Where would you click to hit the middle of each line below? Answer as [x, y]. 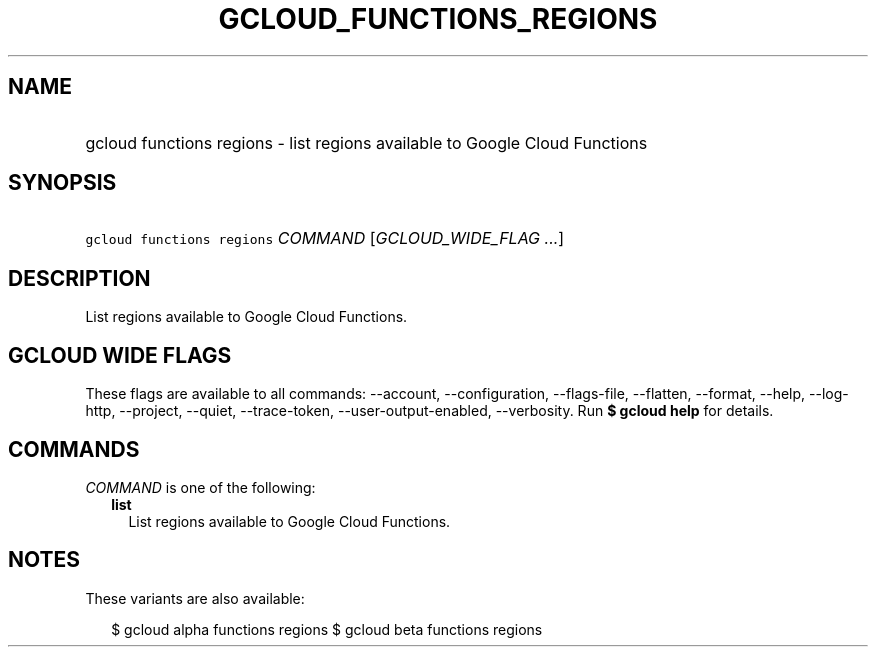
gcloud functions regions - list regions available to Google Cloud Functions [366, 142]
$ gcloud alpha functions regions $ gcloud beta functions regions [327, 629]
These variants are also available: [195, 598]
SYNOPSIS [62, 183]
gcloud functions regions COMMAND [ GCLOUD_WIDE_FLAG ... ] [325, 238]
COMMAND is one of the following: [200, 487]
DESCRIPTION [79, 278]
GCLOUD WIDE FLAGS [120, 355]
